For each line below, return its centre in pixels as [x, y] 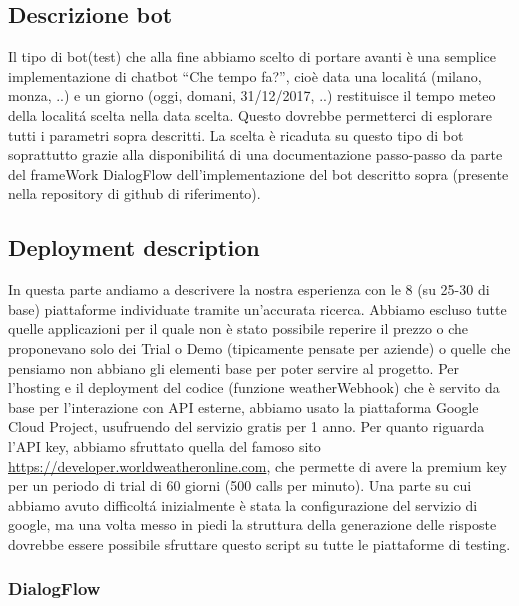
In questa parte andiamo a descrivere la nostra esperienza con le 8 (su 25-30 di [249, 289]
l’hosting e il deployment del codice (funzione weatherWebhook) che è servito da [254, 387]
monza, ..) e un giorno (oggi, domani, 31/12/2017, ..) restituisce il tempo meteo [252, 95]
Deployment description [134, 247]
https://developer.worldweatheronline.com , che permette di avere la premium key [257, 465]
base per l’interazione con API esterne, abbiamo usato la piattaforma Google [243, 406]
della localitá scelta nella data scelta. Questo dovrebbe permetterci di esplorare [250, 114]
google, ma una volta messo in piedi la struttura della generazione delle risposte [252, 524]
